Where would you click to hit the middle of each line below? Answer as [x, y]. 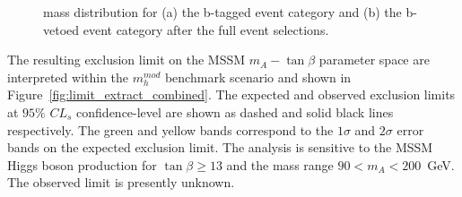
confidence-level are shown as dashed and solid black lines [235, 111]
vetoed [61, 29]
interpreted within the [68, 77]
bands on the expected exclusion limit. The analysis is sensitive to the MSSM [220, 147]
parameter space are [374, 60]
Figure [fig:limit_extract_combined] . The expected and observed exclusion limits [231, 94]
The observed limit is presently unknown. [121, 182]
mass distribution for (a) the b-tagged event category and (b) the [222, 12]
